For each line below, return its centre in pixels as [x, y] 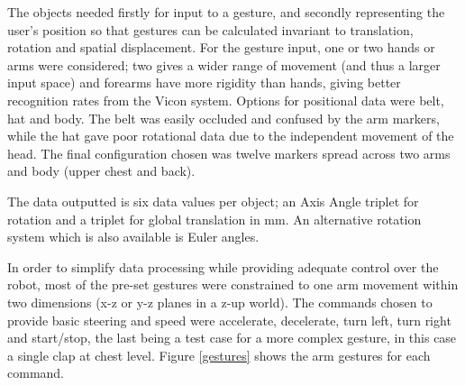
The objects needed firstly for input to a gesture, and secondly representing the [226, 12]
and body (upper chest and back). [101, 171]
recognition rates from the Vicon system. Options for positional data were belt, [226, 100]
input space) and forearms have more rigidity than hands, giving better [204, 82]
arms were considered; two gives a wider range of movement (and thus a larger [224, 64]
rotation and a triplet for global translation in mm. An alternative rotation [214, 219]
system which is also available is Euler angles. [133, 237]
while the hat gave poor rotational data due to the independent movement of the [231, 136]
